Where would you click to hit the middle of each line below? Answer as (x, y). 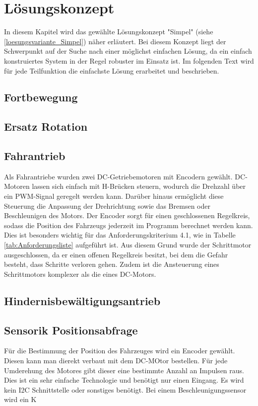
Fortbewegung (41, 97)
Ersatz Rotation (46, 126)
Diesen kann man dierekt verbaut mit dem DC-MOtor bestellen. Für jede (116, 360)
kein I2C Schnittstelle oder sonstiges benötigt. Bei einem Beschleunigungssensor (125, 389)
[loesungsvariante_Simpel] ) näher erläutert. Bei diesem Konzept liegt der (115, 41)
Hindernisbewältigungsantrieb (82, 300)
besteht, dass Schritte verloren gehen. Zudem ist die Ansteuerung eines (112, 264)
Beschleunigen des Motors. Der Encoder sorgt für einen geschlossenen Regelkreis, (127, 215)
